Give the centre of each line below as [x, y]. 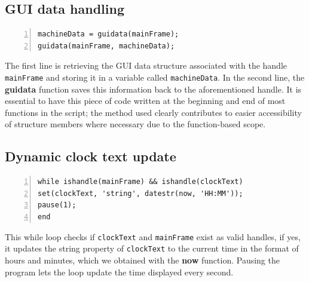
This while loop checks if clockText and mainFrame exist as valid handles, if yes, [153, 236]
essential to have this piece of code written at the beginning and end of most [145, 101]
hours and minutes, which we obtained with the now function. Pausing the [142, 260]
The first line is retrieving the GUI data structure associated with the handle [146, 65]
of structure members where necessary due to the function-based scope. [135, 124]
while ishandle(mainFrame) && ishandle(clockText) [140, 182]
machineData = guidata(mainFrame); [108, 34]
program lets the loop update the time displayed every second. [119, 272]
